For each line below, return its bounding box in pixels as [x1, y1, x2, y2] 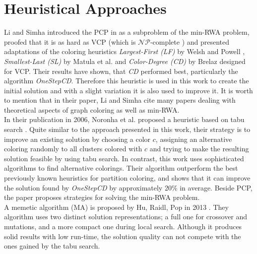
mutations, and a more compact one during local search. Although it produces [4, 221, 242, 231]
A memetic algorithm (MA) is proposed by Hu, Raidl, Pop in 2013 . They [4, 201, 229, 212]
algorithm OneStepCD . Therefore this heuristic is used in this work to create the [4, 75, 249, 86]
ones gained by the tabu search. [4, 241, 100, 251]
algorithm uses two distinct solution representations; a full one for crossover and [4, 211, 248, 222]
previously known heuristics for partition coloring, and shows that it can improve [4, 173, 251, 183]
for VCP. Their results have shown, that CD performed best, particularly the [4, 65, 238, 76]
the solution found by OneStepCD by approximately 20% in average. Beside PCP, [4, 182, 253, 192]
